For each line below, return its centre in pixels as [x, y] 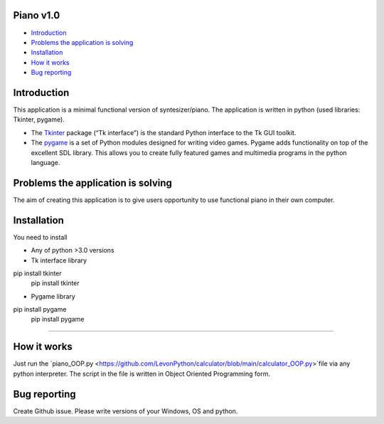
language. [46, 162]
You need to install [40, 237]
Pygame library [53, 296]
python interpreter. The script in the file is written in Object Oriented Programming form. [142, 373]
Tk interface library [59, 260]
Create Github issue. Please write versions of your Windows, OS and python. [126, 411]
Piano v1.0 [37, 15]
